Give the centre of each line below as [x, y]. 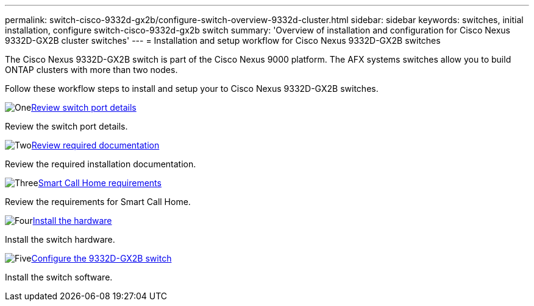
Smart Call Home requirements [100, 183]
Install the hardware [72, 221]
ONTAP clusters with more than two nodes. [91, 70]
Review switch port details [84, 107]
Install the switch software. [59, 277]
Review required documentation [95, 145]
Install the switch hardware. [60, 239]
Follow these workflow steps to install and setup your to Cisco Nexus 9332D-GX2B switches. [192, 89]
